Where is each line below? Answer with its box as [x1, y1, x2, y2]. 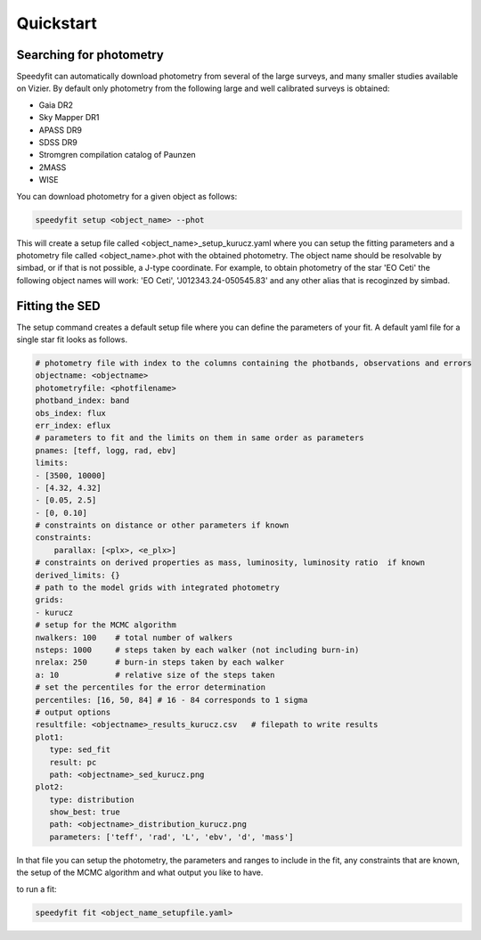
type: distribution [49, 794, 135, 805]
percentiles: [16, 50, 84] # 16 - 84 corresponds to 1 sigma [35, 695, 308, 705]
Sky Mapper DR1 [38, 112, 100, 123]
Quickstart [16, 13, 98, 33]
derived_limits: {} [35, 570, 120, 580]
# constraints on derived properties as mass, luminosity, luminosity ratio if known [35, 558, 426, 568]
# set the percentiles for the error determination [35, 683, 266, 692]
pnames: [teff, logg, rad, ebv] [35, 445, 177, 455]
